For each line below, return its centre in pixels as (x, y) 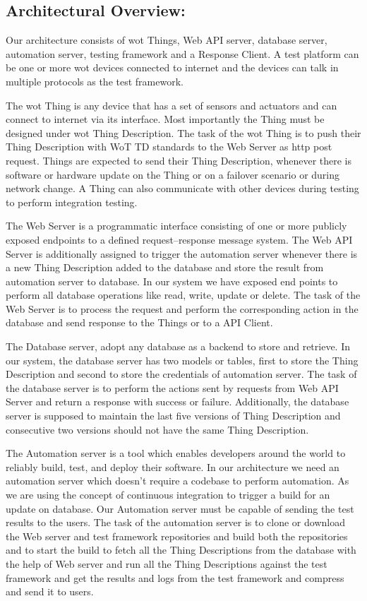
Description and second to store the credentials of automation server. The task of (181, 374)
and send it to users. (50, 591)
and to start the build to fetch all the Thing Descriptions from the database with (181, 550)
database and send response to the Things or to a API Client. (139, 322)
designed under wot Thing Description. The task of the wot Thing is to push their (183, 132)
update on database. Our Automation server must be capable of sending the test (180, 508)
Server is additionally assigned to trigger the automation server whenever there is (182, 253)
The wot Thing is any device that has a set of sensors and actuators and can (172, 105)
